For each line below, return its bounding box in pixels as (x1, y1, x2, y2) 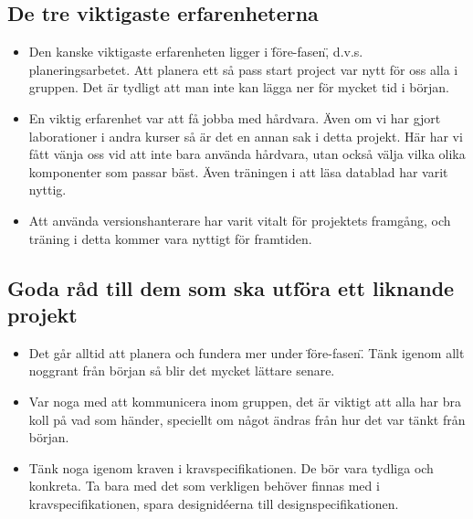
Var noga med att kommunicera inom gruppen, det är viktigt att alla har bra (28, 391, 461, 410)
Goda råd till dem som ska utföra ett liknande (7, 273, 455, 302)
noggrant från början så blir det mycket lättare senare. (28, 361, 335, 380)
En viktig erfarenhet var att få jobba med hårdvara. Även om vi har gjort (28, 108, 441, 127)
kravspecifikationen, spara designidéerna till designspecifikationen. (28, 493, 399, 513)
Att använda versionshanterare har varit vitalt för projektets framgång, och (28, 210, 451, 229)
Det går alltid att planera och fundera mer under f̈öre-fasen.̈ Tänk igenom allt (28, 343, 465, 362)
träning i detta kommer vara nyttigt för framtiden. (28, 228, 312, 248)
